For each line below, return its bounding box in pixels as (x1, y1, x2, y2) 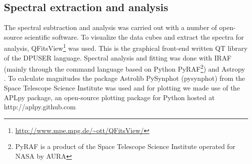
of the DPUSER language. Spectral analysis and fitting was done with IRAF (4, 52, 232, 62)
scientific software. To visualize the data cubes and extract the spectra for (24, 31, 244, 42)
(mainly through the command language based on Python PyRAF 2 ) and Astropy (4, 62, 245, 74)
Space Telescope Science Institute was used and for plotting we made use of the (4, 83, 240, 93)
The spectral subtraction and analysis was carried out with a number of (4, 22, 217, 32)
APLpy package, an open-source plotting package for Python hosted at (4, 92, 215, 102)
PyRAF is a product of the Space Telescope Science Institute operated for (15, 141, 236, 151)
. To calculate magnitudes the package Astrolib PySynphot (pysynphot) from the (4, 73, 245, 83)
